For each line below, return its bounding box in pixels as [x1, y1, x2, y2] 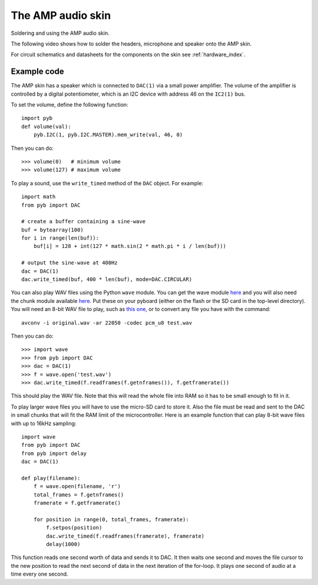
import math [21, 194, 56, 200]
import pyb [21, 115, 53, 122]
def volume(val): [21, 123, 71, 130]
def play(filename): [21, 475, 81, 481]
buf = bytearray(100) [21, 226, 84, 233]
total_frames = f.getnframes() [33, 491, 124, 498]
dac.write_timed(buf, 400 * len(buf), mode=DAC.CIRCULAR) [21, 276, 193, 283]
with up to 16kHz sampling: [11, 420, 77, 427]
